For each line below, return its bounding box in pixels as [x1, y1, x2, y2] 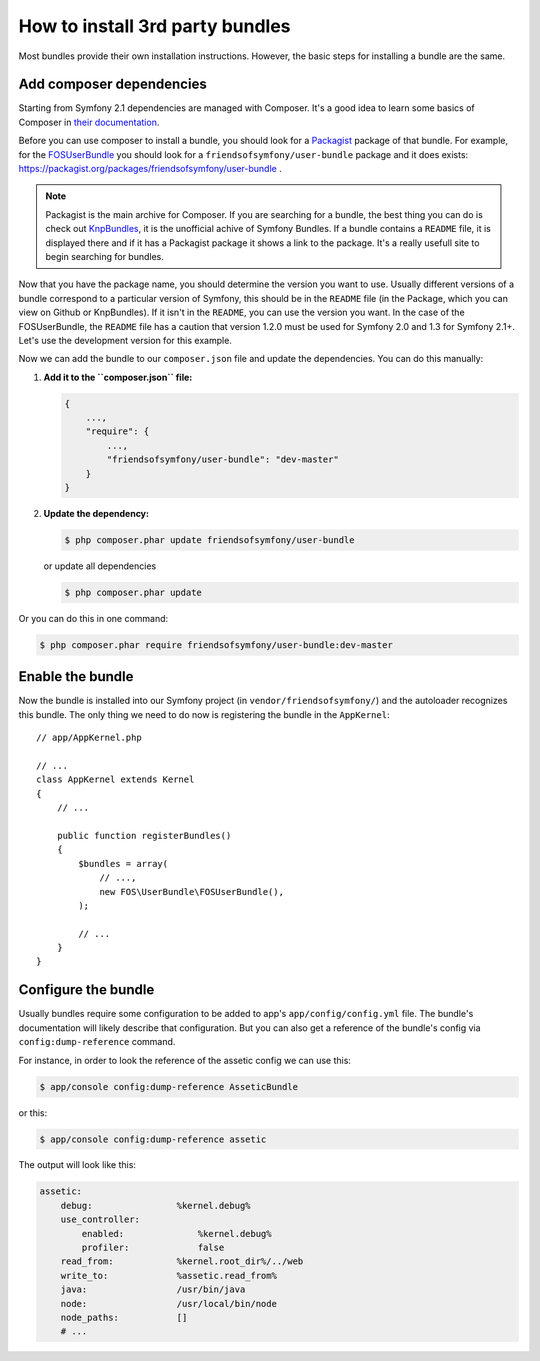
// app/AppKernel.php [36, 732, 142, 744]
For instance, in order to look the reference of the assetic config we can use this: [18, 1054, 352, 1066]
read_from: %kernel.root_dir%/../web [60, 1256, 304, 1267]
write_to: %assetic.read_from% [60, 1270, 277, 1281]
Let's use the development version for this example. [18, 334, 232, 346]
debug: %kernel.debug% [60, 1200, 251, 1211]
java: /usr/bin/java [60, 1284, 246, 1295]
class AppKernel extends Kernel [36, 774, 195, 785]
